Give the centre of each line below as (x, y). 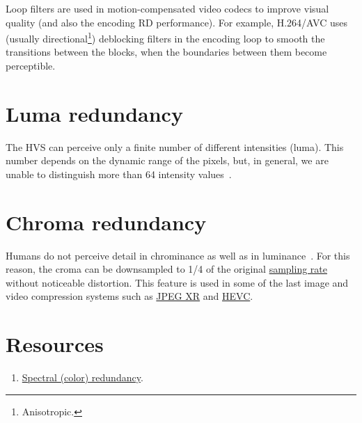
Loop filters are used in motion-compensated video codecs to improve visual (167, 8)
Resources (55, 344)
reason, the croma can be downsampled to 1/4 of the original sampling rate (166, 269)
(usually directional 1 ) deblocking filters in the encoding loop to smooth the (165, 37)
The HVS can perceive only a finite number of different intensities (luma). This (175, 146)
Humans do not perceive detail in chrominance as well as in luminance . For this (178, 255)
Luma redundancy (94, 113)
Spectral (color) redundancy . (82, 377)
